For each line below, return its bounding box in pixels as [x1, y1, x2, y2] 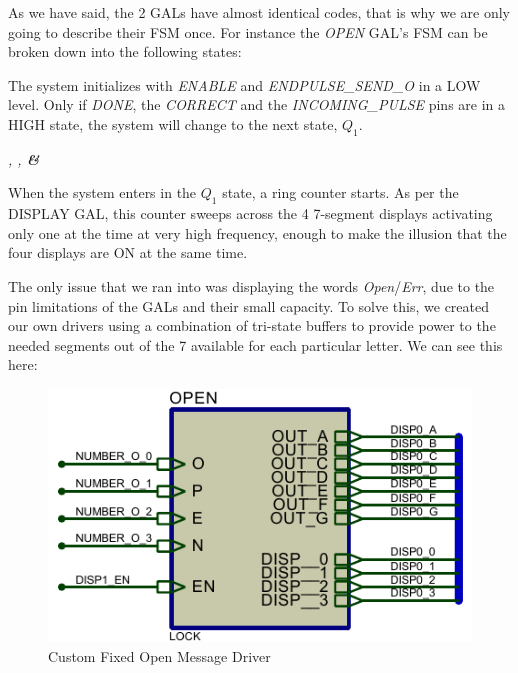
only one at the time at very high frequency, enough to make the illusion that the [8, 222, 507, 243]
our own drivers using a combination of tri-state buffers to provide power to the [8, 315, 496, 336]
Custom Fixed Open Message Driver [48, 645, 271, 666]
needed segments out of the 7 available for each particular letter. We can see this [8, 334, 503, 355]
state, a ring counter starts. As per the [222, 182, 459, 203]
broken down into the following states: [8, 41, 242, 62]
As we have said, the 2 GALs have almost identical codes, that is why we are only [8, 2, 510, 22]
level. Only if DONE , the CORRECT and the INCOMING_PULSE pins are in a [8, 94, 506, 115]
